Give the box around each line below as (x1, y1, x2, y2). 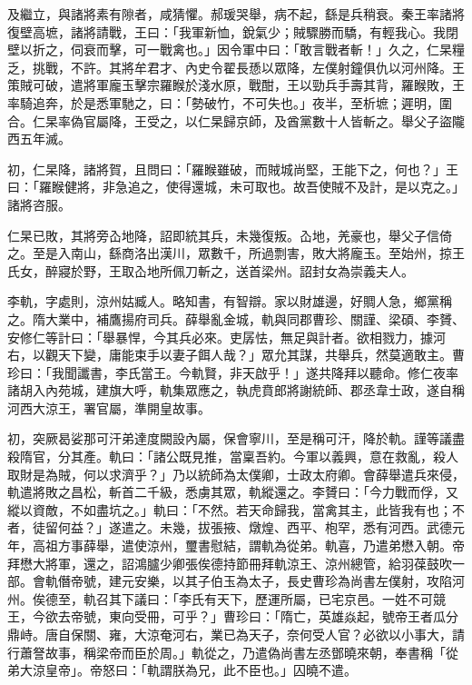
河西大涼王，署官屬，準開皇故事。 (7, 398, 211, 417)
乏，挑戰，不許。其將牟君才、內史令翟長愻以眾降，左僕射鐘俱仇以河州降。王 (7, 57, 465, 76)
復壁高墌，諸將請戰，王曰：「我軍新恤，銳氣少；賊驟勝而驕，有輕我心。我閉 (7, 22, 458, 41)
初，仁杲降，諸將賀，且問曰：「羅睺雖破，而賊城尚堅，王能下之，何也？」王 (7, 159, 458, 178)
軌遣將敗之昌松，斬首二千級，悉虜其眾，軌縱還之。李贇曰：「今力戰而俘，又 (7, 482, 458, 501)
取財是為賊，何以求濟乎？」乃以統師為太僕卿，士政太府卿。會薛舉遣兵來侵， (7, 464, 465, 483)
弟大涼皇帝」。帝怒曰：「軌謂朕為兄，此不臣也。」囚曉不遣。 (7, 660, 357, 680)
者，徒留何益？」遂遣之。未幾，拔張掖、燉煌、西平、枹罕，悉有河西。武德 (7, 518, 452, 537)
